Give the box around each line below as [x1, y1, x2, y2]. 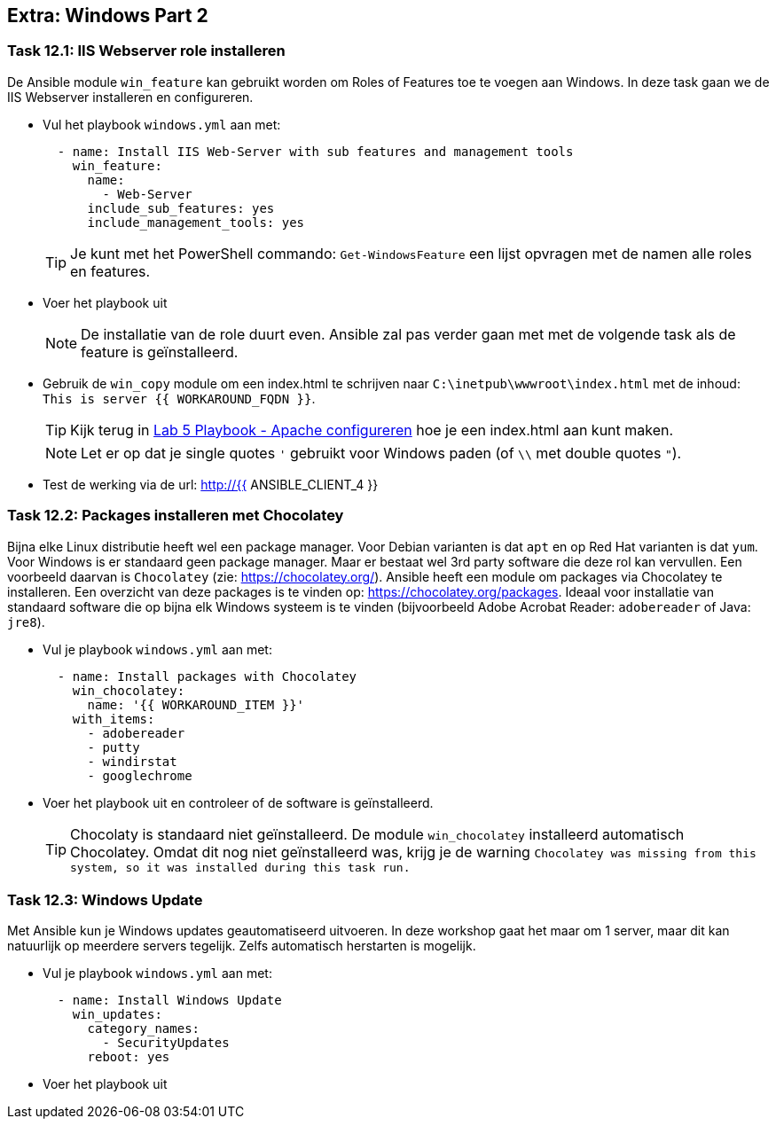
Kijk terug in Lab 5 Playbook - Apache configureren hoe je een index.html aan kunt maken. [70, 420, 674, 439]
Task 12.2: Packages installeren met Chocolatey [7, 506, 344, 525]
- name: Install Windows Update [57, 993, 282, 1008]
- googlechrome [87, 768, 192, 783]
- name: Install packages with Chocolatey [57, 669, 357, 684]
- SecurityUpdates [102, 1036, 230, 1051]
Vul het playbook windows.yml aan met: [43, 116, 281, 132]
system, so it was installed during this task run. [70, 860, 411, 874]
